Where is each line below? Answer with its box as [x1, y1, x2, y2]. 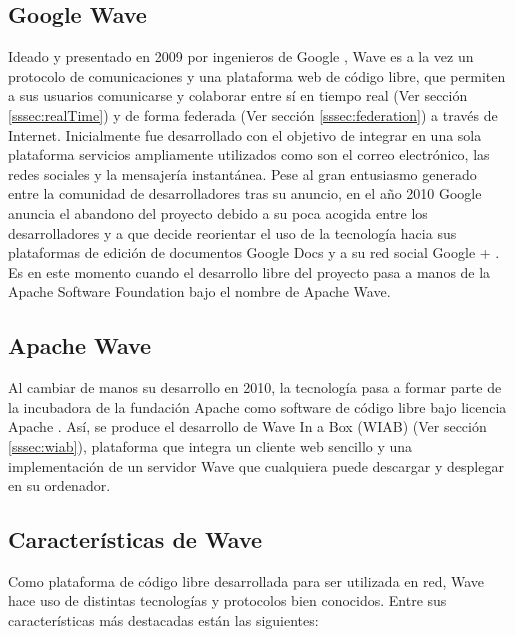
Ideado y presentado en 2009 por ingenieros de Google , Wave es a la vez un [8, 46, 474, 67]
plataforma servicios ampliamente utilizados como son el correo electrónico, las [8, 144, 490, 165]
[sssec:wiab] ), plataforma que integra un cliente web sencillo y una [8, 435, 413, 456]
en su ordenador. [8, 475, 111, 496]
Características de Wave [8, 524, 263, 555]
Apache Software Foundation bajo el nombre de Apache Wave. [8, 281, 391, 302]
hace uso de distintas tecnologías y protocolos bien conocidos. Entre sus [8, 590, 447, 611]
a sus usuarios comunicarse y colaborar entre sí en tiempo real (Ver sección [8, 85, 468, 106]
